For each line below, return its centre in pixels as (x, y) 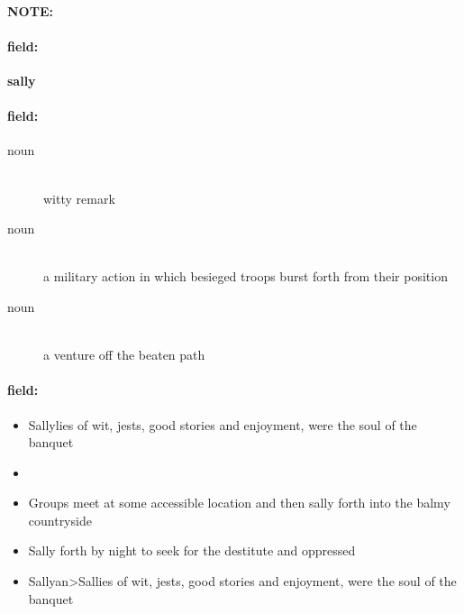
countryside (60, 520)
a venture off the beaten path (124, 355)
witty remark (79, 198)
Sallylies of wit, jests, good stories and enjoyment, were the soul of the (223, 424)
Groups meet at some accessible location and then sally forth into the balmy (239, 503)
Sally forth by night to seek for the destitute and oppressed (192, 550)
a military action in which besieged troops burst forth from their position (246, 276)
